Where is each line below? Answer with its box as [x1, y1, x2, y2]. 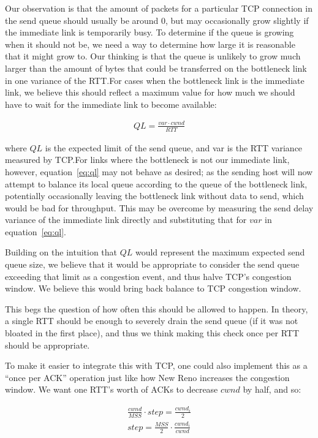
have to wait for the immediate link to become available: [5, 97, 217, 110]
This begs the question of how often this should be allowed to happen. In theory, [5, 302, 308, 315]
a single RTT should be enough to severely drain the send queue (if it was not [5, 314, 298, 327]
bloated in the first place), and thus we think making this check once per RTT [5, 327, 299, 339]
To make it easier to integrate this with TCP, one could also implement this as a [5, 359, 308, 372]
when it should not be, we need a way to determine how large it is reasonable [5, 37, 295, 50]
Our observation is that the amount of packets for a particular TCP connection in [5, 2, 312, 14]
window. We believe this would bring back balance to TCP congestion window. [5, 282, 301, 295]
